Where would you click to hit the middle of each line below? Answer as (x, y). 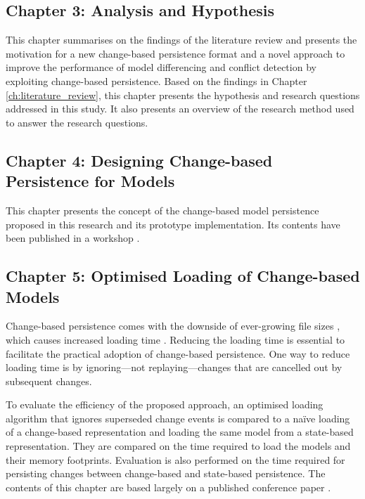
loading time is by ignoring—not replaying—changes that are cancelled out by (174, 367)
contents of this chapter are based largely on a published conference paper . (168, 487)
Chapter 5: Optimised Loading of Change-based (183, 276)
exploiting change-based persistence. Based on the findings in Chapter (156, 80)
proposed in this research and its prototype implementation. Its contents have (173, 224)
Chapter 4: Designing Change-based (139, 160)
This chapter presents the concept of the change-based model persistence (162, 210)
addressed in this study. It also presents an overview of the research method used (180, 109)
